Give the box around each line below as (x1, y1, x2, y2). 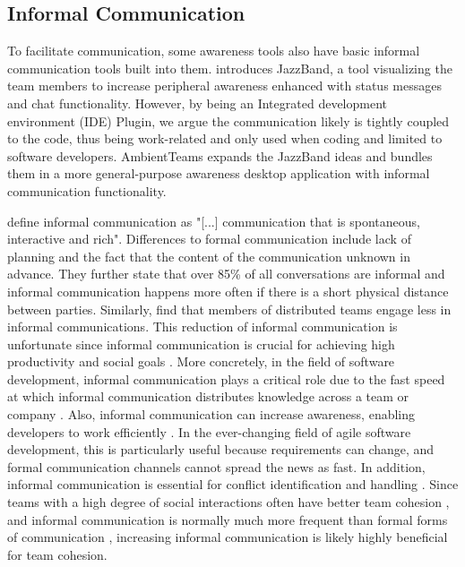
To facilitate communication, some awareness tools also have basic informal (7, 41, 420, 60)
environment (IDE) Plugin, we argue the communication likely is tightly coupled (7, 111, 450, 130)
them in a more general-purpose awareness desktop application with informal (7, 164, 430, 183)
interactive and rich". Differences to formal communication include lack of (7, 229, 411, 248)
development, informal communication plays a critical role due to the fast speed (7, 369, 445, 388)
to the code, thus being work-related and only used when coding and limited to (7, 129, 443, 148)
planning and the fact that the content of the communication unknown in (7, 246, 410, 265)
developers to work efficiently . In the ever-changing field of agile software (7, 422, 411, 441)
